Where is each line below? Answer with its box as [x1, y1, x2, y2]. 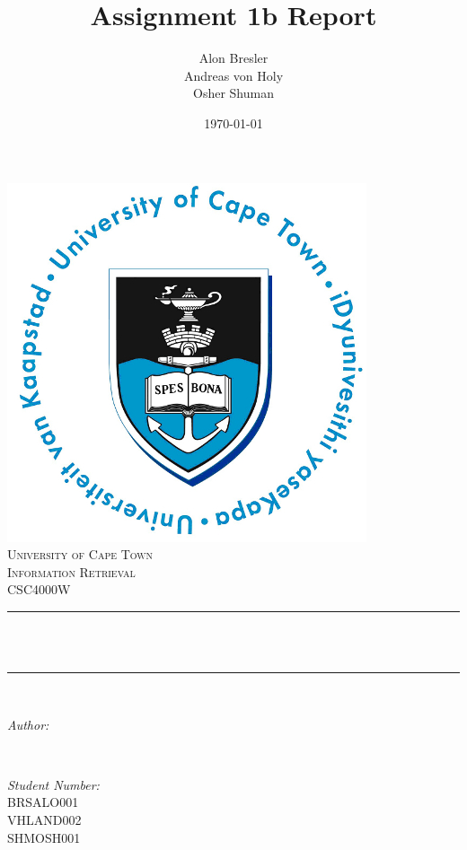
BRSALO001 [7, 793, 79, 811]
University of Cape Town [7, 545, 154, 564]
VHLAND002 [7, 811, 82, 829]
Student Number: [7, 775, 100, 793]
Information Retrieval [7, 562, 136, 581]
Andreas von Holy [183, 66, 284, 84]
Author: [7, 714, 49, 733]
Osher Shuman [193, 83, 274, 102]
